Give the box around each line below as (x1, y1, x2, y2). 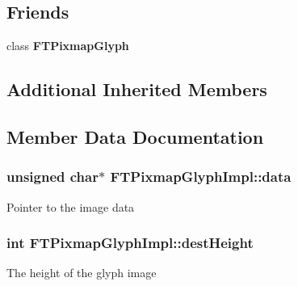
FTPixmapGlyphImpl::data (110, 166, 292, 187)
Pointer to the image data (6, 198, 135, 215)
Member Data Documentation (6, 124, 264, 149)
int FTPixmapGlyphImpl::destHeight (6, 233, 254, 253)
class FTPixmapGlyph (6, 37, 129, 54)
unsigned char (6, 166, 99, 187)
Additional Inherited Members (6, 77, 267, 102)
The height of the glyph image (6, 264, 157, 281)
